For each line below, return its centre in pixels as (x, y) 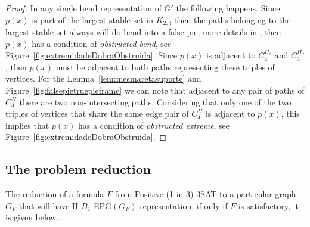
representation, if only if (184, 205)
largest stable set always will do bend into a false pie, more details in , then (143, 32)
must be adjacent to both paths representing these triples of (165, 66)
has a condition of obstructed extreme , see (154, 125)
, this (290, 113)
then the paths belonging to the (233, 19)
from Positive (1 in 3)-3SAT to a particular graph (205, 194)
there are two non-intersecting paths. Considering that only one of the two (155, 102)
